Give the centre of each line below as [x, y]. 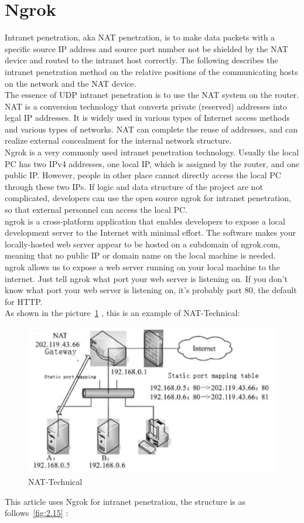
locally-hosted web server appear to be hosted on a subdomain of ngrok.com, [143, 244]
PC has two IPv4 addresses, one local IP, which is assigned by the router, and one [152, 163]
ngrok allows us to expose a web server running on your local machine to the [142, 267]
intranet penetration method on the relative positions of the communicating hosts [151, 71]
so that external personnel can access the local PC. [96, 210]
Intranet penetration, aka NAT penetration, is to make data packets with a [140, 37]
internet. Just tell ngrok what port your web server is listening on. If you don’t [146, 278]
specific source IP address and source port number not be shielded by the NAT [146, 48]
